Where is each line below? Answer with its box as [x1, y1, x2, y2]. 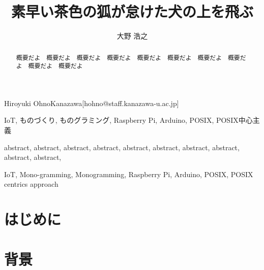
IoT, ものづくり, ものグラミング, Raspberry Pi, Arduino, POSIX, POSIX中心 [4, 115, 253, 125]
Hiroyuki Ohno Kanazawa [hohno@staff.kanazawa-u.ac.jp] [4, 97, 179, 108]
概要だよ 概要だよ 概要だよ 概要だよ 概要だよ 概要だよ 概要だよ [16, 53, 222, 61]
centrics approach [4, 179, 58, 189]
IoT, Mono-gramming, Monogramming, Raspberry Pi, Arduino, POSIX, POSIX [4, 168, 253, 179]
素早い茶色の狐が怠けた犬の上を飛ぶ [11, 1, 253, 22]
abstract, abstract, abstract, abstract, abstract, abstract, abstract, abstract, [4, 142, 240, 152]
